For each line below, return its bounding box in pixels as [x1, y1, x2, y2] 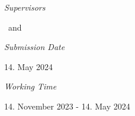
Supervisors [4, 1, 46, 13]
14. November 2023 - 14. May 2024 [4, 100, 130, 112]
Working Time [4, 80, 57, 92]
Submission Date [4, 41, 65, 53]
